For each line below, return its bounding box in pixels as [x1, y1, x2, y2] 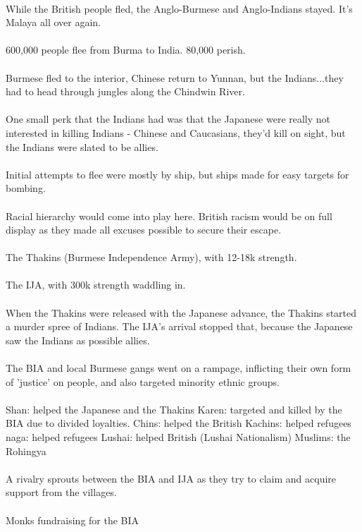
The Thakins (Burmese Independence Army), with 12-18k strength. [6, 250, 297, 265]
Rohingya [6, 443, 46, 458]
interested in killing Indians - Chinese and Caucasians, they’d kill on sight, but [6, 125, 346, 140]
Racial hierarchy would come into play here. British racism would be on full [6, 208, 332, 223]
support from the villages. [6, 485, 117, 500]
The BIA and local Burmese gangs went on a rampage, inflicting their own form [6, 361, 351, 375]
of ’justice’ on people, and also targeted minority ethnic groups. [6, 374, 280, 389]
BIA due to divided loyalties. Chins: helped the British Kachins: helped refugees [6, 416, 351, 430]
